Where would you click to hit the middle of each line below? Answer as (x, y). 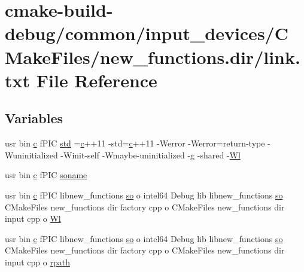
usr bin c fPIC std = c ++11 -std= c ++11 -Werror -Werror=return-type (135, 143)
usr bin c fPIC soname (46, 175)
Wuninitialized (31, 155)
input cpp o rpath (37, 262)
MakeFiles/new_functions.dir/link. (153, 56)
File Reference (97, 80)
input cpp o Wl (33, 218)
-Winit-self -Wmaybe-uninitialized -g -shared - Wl (151, 155)
